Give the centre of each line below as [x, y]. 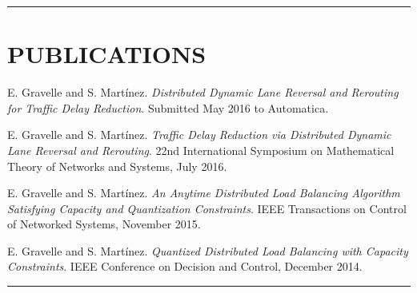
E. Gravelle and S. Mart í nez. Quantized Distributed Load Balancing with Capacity [208, 250]
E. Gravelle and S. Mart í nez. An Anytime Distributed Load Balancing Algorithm [204, 193]
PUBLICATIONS [107, 54]
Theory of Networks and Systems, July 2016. [117, 166]
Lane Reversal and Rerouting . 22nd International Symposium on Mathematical [201, 150]
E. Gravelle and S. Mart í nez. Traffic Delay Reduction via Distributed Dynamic [199, 135]
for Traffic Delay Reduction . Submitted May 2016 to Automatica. [168, 107]
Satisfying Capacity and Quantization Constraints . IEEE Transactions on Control [207, 208]
